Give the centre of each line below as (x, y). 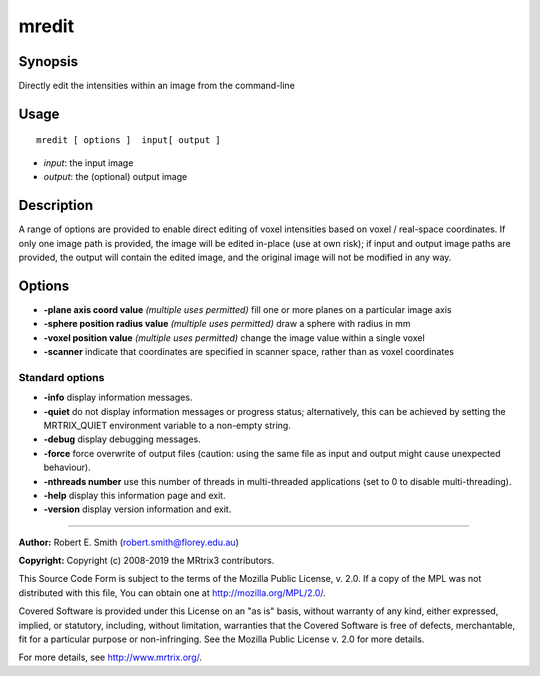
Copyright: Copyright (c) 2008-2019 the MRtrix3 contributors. (146, 561)
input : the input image (88, 162)
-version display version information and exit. (137, 509)
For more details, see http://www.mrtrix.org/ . (110, 657)
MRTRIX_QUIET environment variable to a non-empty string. (167, 425)
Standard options (61, 377)
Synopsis (48, 61)
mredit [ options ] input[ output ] (129, 140)
